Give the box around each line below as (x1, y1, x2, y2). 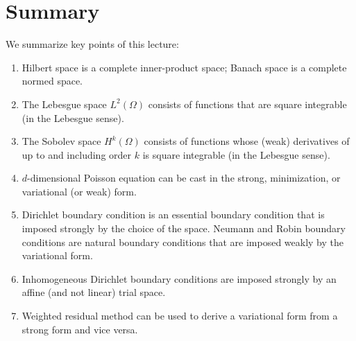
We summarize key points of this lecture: (6, 37, 179, 51)
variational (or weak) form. (22, 184, 137, 198)
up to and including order (22, 147, 132, 161)
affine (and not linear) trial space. (22, 285, 166, 299)
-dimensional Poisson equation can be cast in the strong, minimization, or (27, 170, 341, 185)
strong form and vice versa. (22, 322, 138, 336)
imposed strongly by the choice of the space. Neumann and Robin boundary (22, 221, 346, 236)
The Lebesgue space (22, 96, 107, 111)
